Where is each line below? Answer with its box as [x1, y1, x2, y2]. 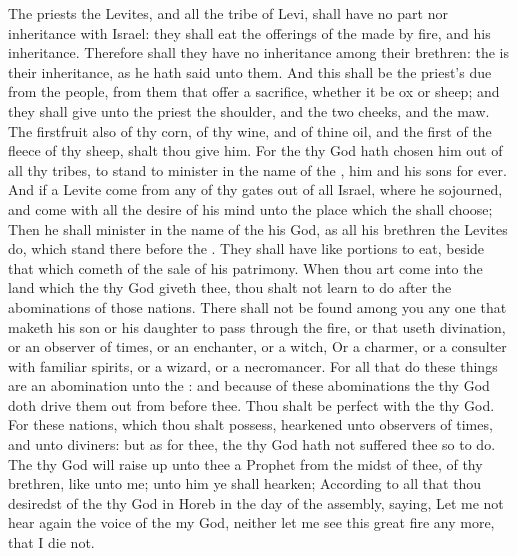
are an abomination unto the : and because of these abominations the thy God [8, 375, 490, 396]
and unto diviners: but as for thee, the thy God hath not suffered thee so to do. [8, 434, 496, 455]
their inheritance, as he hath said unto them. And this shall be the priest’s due [8, 61, 492, 82]
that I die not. [8, 532, 95, 553]
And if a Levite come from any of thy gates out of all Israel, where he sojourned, [8, 179, 503, 200]
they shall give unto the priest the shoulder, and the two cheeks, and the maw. [8, 100, 490, 121]
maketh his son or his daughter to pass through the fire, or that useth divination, [8, 316, 506, 337]
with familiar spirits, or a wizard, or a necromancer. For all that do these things [8, 355, 498, 376]
